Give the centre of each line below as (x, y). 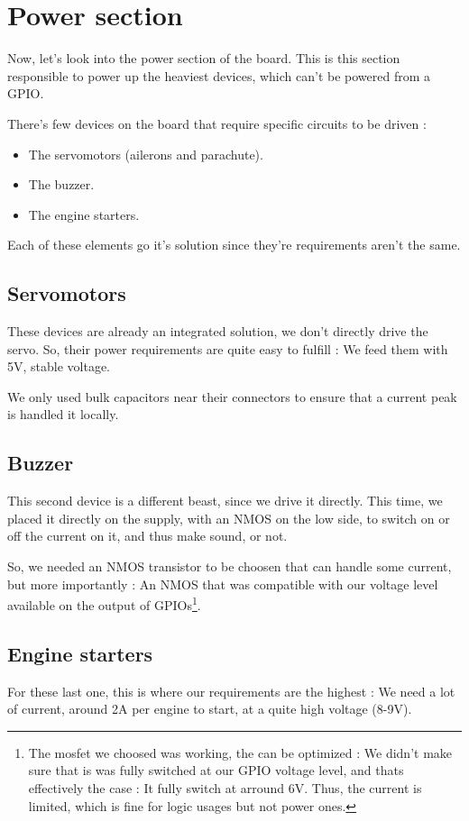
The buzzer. (61, 184)
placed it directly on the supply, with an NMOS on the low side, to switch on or (229, 518)
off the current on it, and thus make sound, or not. (147, 536)
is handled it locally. (63, 414)
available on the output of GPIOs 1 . (104, 603)
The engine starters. (84, 214)
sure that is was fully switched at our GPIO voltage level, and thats (216, 770)
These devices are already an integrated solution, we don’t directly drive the (218, 331)
